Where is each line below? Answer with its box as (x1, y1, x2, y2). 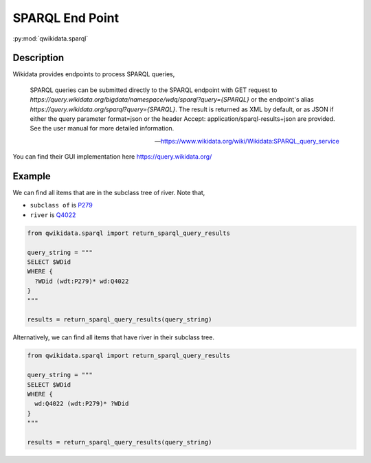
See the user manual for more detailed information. (30, 124, 175, 133)
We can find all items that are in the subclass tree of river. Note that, (12, 189, 205, 197)
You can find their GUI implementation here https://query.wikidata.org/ (12, 153, 212, 161)
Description (12, 52, 65, 64)
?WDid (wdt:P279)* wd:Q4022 (34, 277, 129, 285)
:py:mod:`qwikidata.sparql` (12, 34, 89, 43)
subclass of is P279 (30, 201, 93, 210)
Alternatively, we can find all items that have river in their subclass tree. (12, 333, 214, 341)
